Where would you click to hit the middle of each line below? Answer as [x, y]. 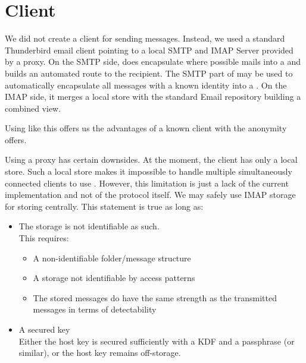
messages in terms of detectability [95, 309]
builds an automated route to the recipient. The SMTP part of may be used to [149, 73]
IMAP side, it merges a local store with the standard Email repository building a [153, 97]
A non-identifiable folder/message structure [112, 258]
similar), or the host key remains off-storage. [100, 353]
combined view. [33, 108]
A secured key [44, 329]
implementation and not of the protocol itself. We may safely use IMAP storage [150, 195]
